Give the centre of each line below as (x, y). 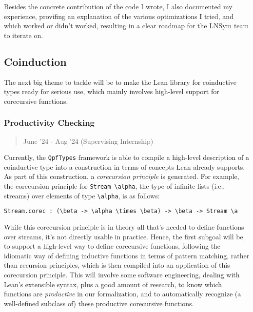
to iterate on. (24, 35)
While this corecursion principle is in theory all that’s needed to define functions (124, 226)
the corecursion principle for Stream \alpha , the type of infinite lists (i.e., (115, 186)
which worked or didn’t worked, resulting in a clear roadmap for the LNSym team (126, 26)
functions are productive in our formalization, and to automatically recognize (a (123, 294)
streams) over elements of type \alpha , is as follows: (82, 195)
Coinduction (35, 61)
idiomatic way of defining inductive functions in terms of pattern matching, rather (127, 255)
